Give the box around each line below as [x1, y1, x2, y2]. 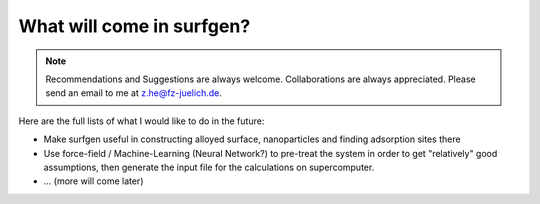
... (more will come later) [43, 175, 144, 187]
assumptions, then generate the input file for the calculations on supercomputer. [43, 161, 375, 173]
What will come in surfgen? [18, 15, 251, 37]
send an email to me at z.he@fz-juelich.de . [45, 87, 222, 99]
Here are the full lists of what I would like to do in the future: [18, 115, 265, 127]
